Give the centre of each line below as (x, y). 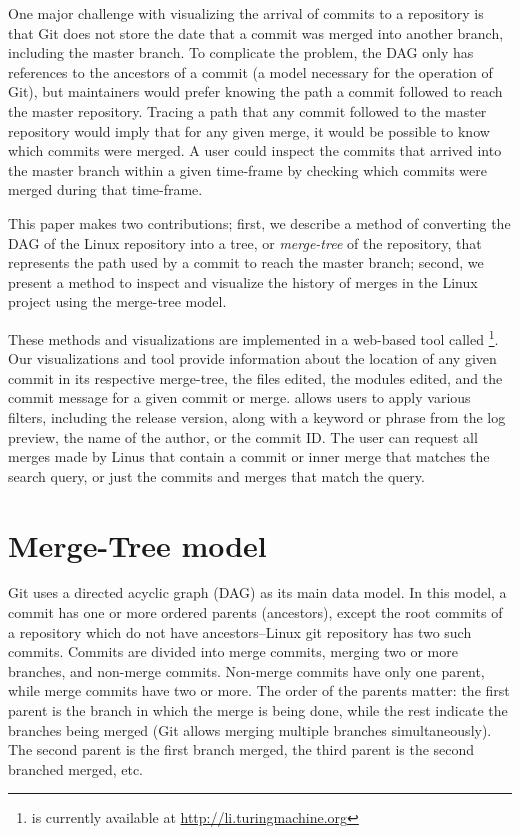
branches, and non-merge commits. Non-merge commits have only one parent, (246, 670)
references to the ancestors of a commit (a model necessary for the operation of (250, 71)
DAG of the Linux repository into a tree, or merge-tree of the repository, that (245, 242)
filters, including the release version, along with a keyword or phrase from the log (257, 416)
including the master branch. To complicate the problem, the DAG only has (241, 52)
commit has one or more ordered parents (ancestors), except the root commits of (255, 612)
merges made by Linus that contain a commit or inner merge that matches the (249, 456)
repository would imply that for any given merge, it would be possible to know (249, 130)
